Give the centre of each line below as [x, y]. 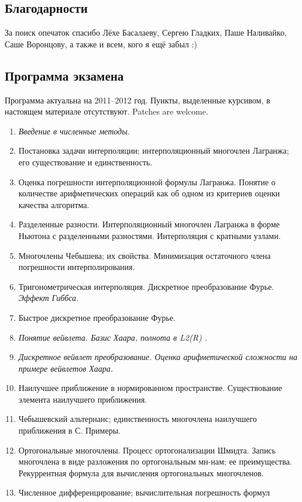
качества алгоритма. [54, 204]
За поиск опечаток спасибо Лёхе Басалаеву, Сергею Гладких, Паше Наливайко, [146, 32]
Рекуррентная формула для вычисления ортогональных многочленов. [141, 472]
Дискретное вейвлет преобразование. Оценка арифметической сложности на [158, 357]
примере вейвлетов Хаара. [66, 368]
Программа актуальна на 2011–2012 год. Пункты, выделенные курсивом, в [138, 100]
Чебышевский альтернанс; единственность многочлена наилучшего [138, 419]
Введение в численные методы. [74, 131]
